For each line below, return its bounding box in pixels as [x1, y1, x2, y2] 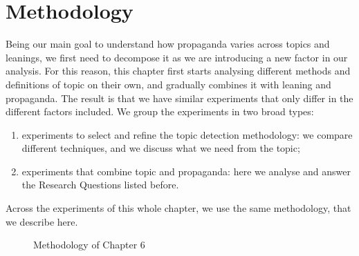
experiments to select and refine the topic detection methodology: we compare [21, 127, 353, 141]
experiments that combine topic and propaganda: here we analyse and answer [21, 164, 351, 178]
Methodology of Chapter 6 [33, 237, 145, 252]
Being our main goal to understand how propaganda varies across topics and [6, 37, 330, 51]
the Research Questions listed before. [21, 177, 179, 192]
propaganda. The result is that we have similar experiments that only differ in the [6, 90, 353, 105]
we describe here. [6, 214, 78, 228]
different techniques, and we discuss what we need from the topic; [21, 141, 300, 155]
